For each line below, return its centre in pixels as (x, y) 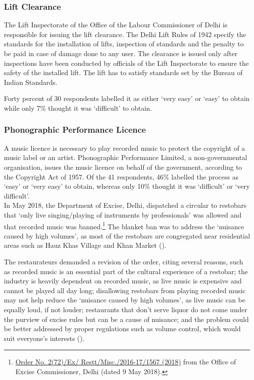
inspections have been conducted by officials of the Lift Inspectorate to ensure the (127, 63)
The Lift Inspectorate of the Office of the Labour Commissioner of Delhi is (116, 25)
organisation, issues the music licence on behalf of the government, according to (123, 167)
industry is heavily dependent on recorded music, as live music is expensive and (123, 281)
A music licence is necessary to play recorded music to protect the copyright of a (125, 148)
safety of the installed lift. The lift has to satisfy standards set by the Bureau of (123, 72)
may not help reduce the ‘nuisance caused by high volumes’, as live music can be (125, 300)
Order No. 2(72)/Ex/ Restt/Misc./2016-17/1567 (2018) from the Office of (126, 362)
